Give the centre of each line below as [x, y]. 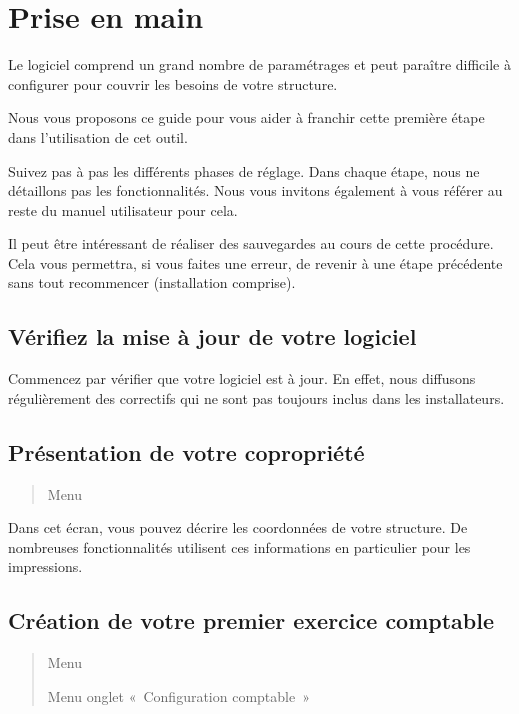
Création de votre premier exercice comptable [251, 620]
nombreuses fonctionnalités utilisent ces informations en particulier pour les [239, 546]
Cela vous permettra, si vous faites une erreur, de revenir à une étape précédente [255, 262]
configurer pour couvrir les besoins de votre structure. [173, 83]
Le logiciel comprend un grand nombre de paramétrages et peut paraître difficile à [259, 64]
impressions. [45, 566]
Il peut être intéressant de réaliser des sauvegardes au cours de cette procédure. [251, 243]
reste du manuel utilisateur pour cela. [123, 209]
